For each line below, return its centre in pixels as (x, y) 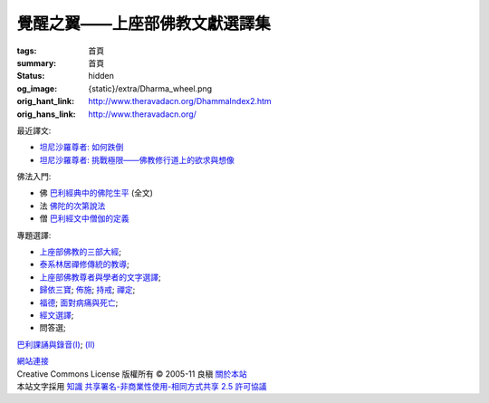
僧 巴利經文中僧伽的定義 (84, 218)
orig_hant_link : (46, 101)
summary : (37, 62)
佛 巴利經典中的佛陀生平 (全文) (96, 193)
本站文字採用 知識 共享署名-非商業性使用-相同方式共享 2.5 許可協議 (142, 386)
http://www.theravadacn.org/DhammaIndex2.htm (180, 101)
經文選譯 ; (57, 315)
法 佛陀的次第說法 (72, 206)
